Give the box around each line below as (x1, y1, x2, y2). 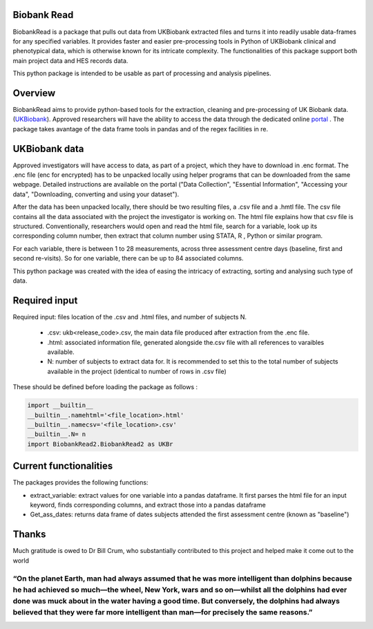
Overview (12, 87, 56, 99)
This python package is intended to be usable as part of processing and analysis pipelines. (12, 69, 272, 77)
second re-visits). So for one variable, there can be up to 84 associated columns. (12, 254, 244, 263)
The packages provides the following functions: (12, 478, 149, 487)
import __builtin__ (27, 402, 93, 409)
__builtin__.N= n (27, 431, 86, 438)
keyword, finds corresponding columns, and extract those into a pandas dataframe (30, 501, 266, 509)
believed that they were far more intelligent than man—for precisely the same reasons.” (12, 608, 313, 617)
